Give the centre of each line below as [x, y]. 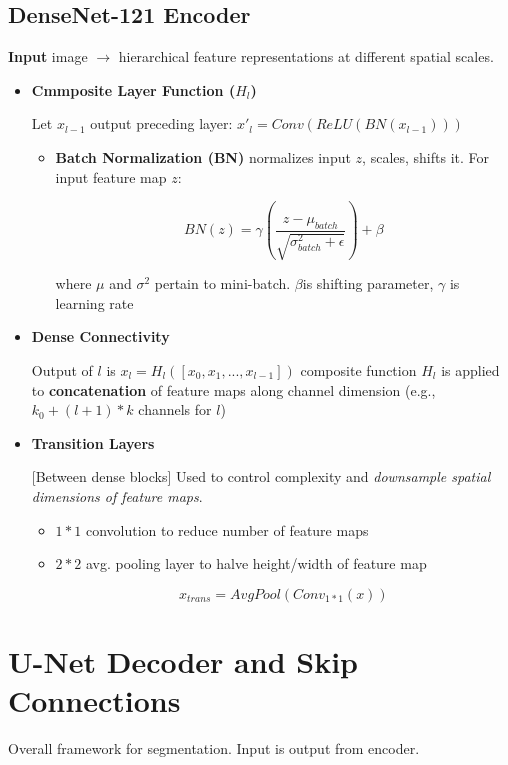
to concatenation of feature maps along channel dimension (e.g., [233, 389]
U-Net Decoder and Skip [183, 660]
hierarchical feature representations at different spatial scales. [306, 56]
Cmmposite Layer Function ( [133, 89]
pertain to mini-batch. [222, 283]
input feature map [111, 176]
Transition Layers [93, 442]
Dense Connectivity [100, 336]
